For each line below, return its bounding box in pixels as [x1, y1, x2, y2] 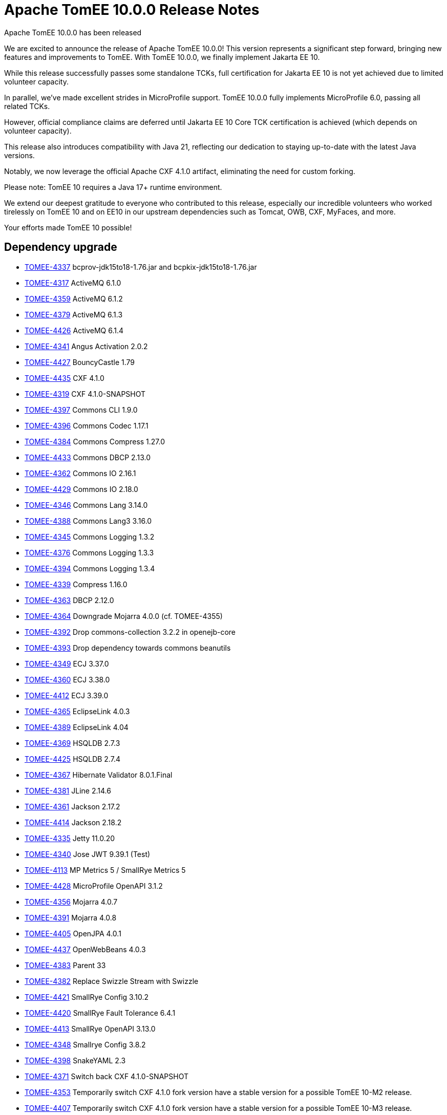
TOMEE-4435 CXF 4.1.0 [25, 373, 104, 382]
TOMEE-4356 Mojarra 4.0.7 [25, 897, 118, 906]
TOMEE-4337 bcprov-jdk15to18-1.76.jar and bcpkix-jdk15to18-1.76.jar [25, 262, 257, 271]
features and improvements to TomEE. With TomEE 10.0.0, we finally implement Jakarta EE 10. [4, 52, 320, 61]
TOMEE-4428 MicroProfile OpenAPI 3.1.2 [25, 881, 163, 890]
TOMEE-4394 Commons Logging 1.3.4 [25, 564, 155, 573]
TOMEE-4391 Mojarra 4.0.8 [25, 913, 117, 922]
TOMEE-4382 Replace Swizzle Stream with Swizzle [25, 976, 199, 985]
